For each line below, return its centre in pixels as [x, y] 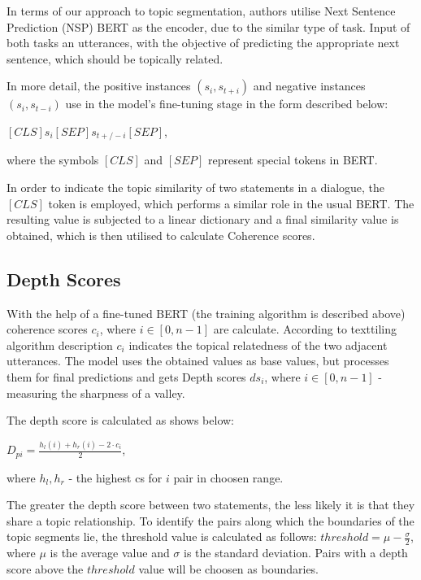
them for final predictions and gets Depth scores [126, 376]
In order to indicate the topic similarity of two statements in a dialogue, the [196, 188]
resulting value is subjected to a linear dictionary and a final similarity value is [203, 219]
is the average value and [110, 553]
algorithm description [60, 345]
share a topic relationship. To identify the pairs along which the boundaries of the [210, 520]
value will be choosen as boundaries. [229, 568]
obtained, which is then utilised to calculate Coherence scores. [161, 235]
